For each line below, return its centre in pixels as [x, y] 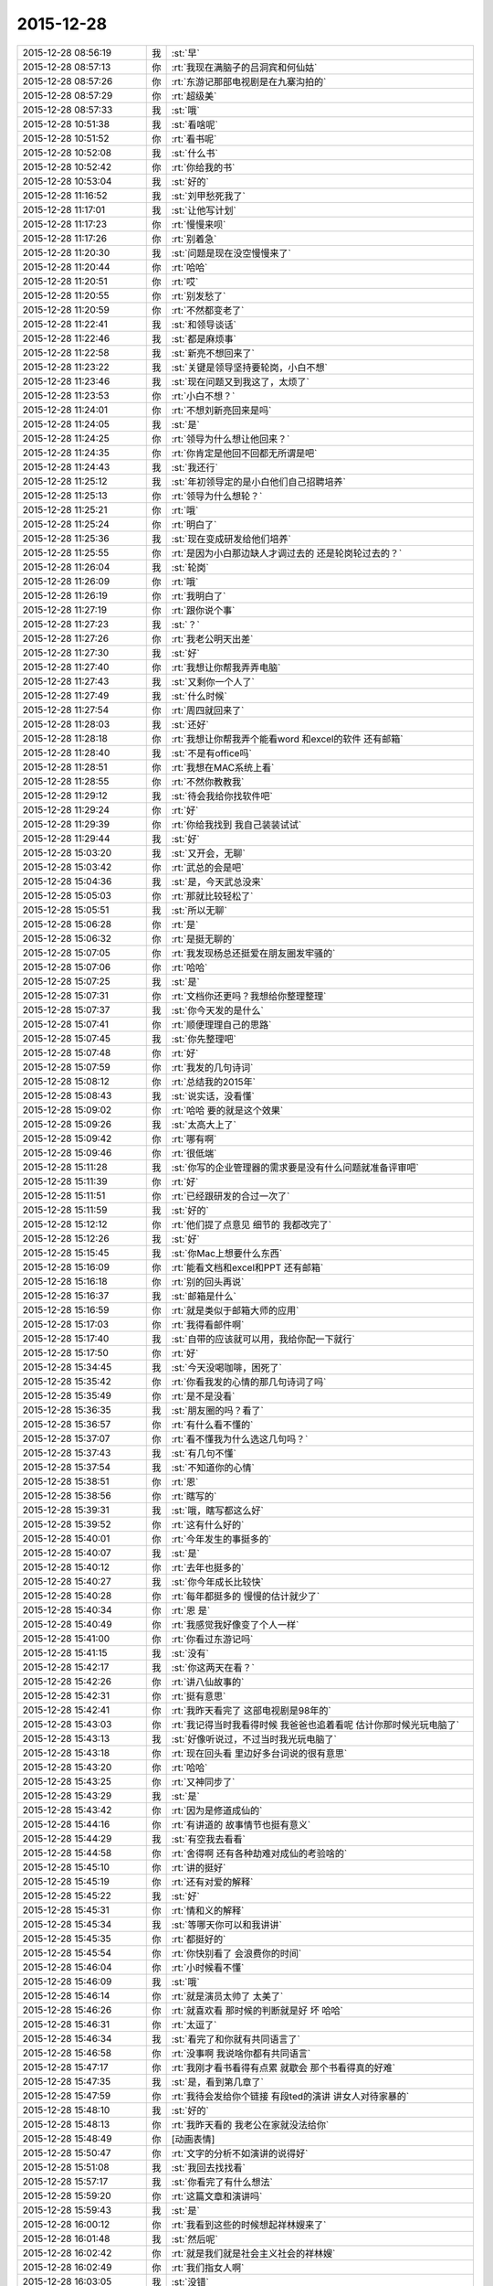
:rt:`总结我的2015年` [213, 1082]
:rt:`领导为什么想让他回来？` [231, 439]
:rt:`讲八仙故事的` [208, 1682]
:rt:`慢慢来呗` [199, 224]
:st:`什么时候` [199, 696]
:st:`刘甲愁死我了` [208, 196]
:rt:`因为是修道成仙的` [217, 1811]
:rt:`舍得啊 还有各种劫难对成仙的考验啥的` [259, 1853]
